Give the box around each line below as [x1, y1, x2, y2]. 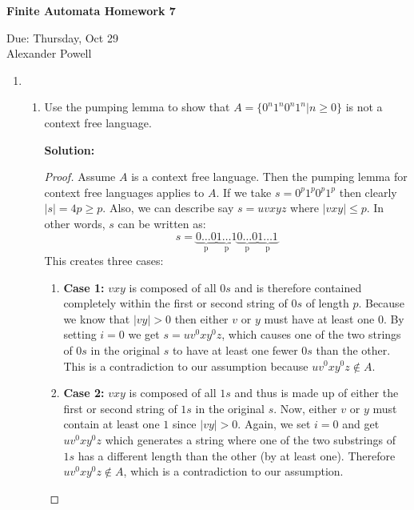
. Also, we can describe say [102, 199, 234, 216]
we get [128, 326, 160, 343]
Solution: [44, 141, 95, 158]
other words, [44, 215, 105, 231]
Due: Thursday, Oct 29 [6, 29, 118, 46]
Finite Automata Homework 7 [6, 2, 176, 18]
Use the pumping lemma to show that [44, 98, 230, 115]
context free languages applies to [44, 183, 205, 200]
